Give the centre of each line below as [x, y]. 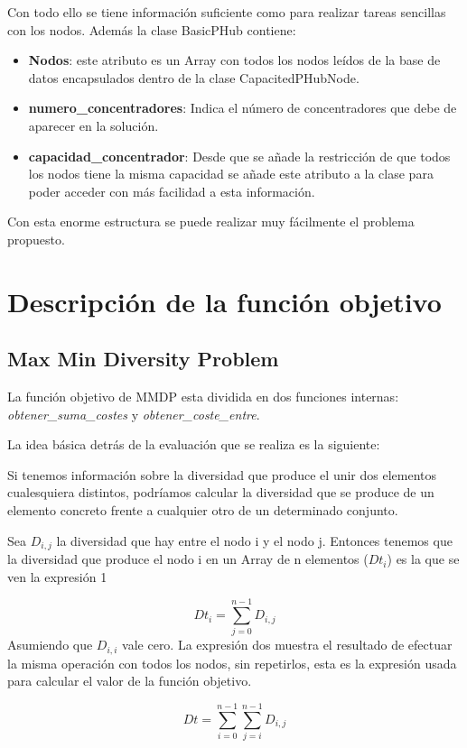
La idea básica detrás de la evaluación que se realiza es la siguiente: [194, 444]
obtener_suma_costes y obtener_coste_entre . [134, 414]
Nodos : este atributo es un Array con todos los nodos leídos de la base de [234, 60]
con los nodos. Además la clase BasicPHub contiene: [152, 29]
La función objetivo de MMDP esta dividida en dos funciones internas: [203, 397]
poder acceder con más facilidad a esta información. [172, 191]
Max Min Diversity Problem [143, 359]
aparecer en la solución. [93, 125]
